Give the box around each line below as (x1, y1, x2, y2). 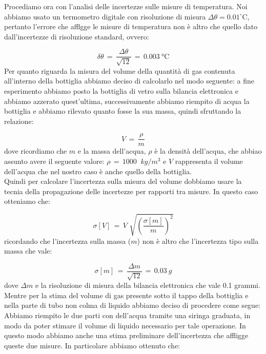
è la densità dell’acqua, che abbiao (154, 145, 262, 156)
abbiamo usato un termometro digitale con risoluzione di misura (4, 11, 206, 22)
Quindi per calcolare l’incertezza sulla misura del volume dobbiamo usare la (4, 176, 242, 186)
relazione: (4, 115, 34, 126)
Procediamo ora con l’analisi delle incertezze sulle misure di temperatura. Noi (4, 1, 248, 11)
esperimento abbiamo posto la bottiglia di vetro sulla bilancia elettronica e (4, 86, 238, 96)
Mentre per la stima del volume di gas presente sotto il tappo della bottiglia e (4, 289, 249, 300)
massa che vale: (4, 245, 52, 256)
